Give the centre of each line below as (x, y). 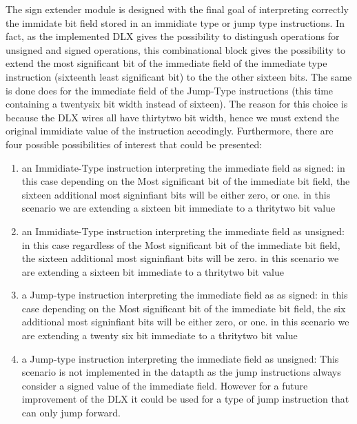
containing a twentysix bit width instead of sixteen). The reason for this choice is (177, 104)
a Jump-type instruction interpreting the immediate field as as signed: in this (185, 295)
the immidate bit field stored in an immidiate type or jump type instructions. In (175, 22)
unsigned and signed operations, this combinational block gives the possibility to (175, 49)
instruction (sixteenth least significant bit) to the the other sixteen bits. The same (179, 76)
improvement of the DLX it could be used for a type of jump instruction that (185, 399)
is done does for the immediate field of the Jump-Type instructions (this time (170, 90)
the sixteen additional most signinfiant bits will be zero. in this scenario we (180, 258)
